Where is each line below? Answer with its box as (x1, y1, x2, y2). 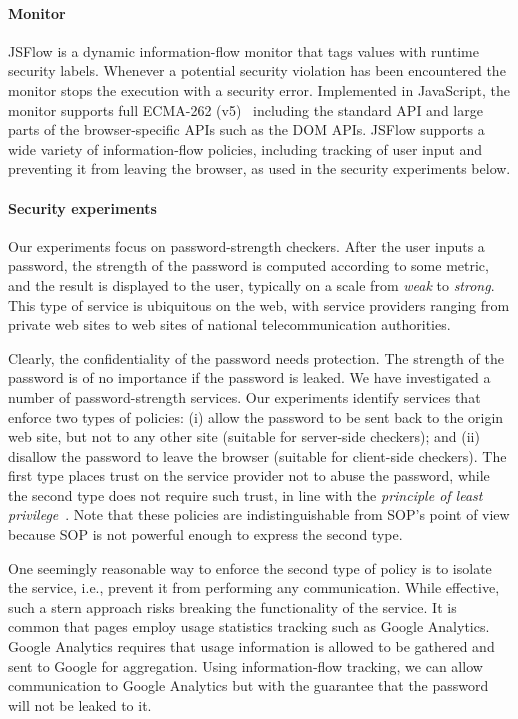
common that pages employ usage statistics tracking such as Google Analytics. (8, 616, 490, 637)
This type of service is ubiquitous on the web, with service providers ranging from (8, 294, 510, 315)
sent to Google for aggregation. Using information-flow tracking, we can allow (8, 655, 483, 676)
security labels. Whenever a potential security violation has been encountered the (8, 60, 506, 81)
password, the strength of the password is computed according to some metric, (8, 255, 489, 276)
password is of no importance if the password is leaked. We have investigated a (8, 367, 491, 388)
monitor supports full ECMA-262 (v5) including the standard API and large (8, 99, 483, 120)
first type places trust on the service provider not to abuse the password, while (8, 465, 490, 486)
